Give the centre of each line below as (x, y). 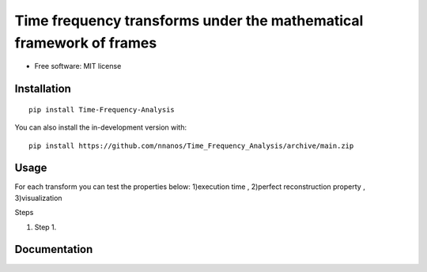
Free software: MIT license (78, 66)
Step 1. (45, 227)
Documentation (54, 249)
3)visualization (38, 198)
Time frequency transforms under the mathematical (189, 21)
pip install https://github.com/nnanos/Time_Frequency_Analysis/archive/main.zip (191, 145)
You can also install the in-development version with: (101, 127)
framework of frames (86, 43)
